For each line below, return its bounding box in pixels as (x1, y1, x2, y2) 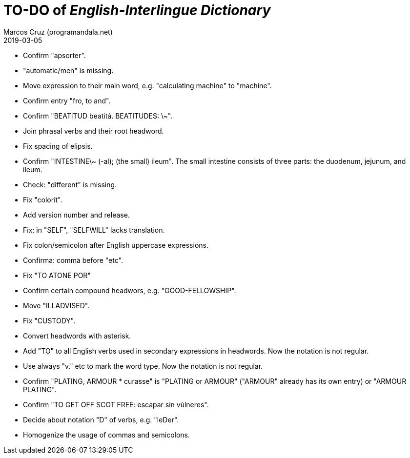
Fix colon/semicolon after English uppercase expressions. (23, 240, 208, 249)
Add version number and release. (23, 210, 130, 219)
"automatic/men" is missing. (23, 66, 114, 75)
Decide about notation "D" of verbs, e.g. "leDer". (23, 415, 179, 424)
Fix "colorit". (23, 195, 62, 204)
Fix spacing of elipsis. (23, 141, 93, 150)
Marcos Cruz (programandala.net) (3, 27, 113, 36)
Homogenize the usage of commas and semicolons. (23, 430, 190, 439)
